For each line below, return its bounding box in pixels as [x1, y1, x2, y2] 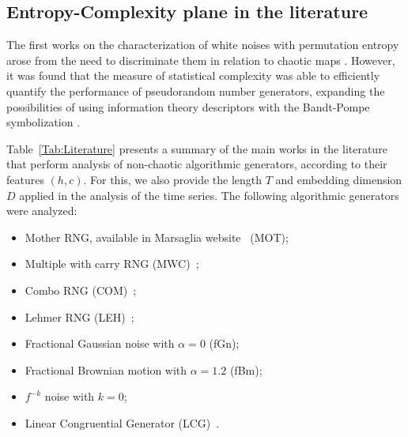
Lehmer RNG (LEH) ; [25, 308, 134, 325]
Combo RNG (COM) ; [25, 281, 137, 298]
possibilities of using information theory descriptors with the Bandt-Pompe [6, 98, 370, 115]
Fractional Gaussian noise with [25, 335, 175, 352]
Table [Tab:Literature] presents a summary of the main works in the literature [6, 140, 387, 156]
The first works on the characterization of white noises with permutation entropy [6, 36, 399, 53]
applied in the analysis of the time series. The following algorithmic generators [19, 186, 399, 203]
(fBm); [229, 361, 263, 378]
